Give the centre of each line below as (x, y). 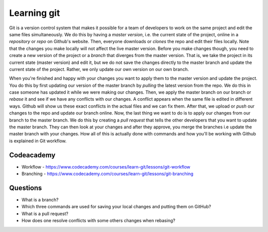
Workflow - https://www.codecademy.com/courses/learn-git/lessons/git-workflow (106, 167)
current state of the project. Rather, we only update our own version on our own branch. (99, 69)
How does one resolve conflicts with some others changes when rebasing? (99, 221)
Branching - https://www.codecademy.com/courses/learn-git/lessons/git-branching (107, 174)
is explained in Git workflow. (38, 141)
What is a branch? (40, 200)
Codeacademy (32, 155)
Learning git (34, 13)
